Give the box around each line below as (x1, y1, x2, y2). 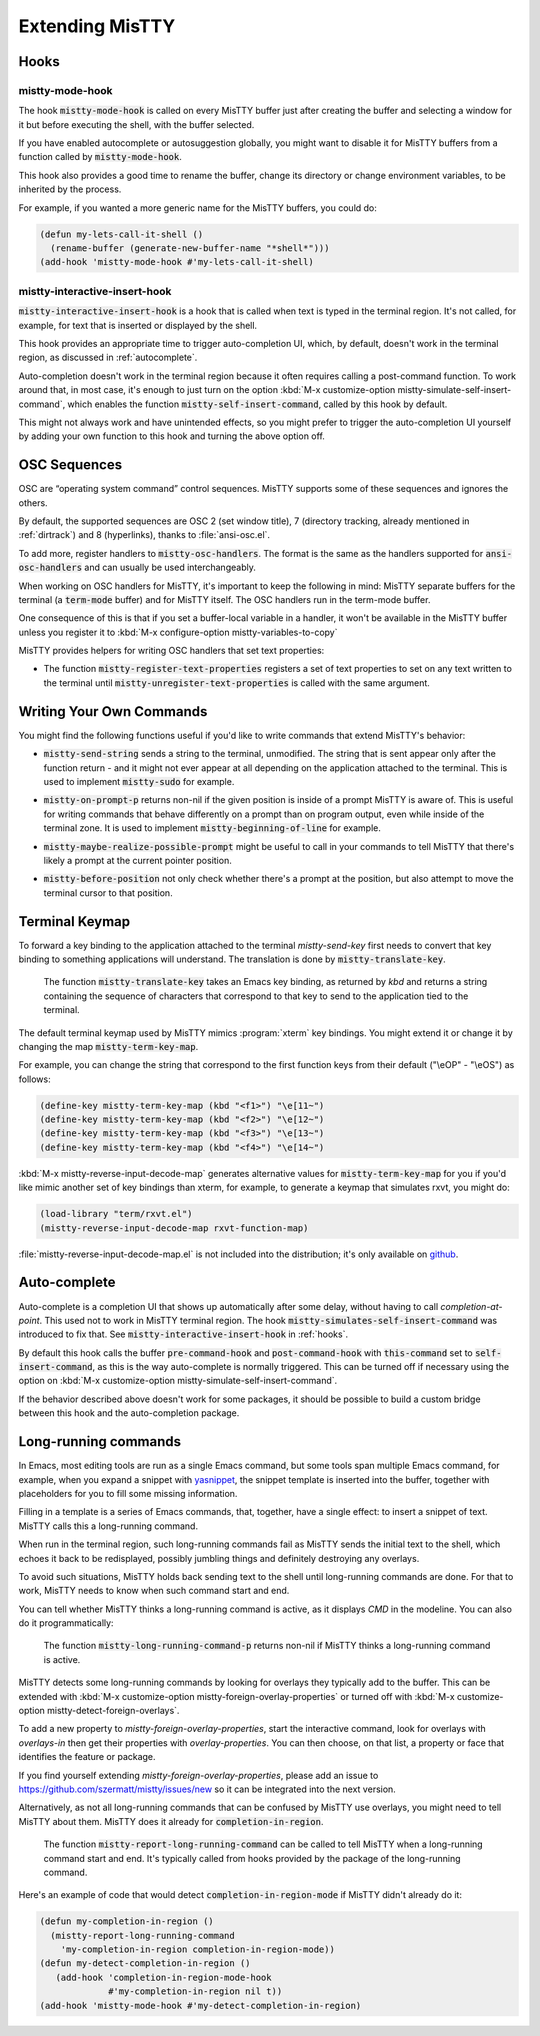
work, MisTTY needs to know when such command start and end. (18, 1585, 290, 1597)
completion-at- (440, 1300, 503, 1312)
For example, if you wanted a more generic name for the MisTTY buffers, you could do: (18, 201, 377, 214)
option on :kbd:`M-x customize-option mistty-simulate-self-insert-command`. (18, 1375, 338, 1387)
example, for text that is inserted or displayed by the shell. (18, 319, 258, 331)
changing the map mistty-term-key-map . (18, 1040, 199, 1052)
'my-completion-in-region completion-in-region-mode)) (60, 1944, 335, 1955)
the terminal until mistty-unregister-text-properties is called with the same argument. (43, 676, 430, 689)
